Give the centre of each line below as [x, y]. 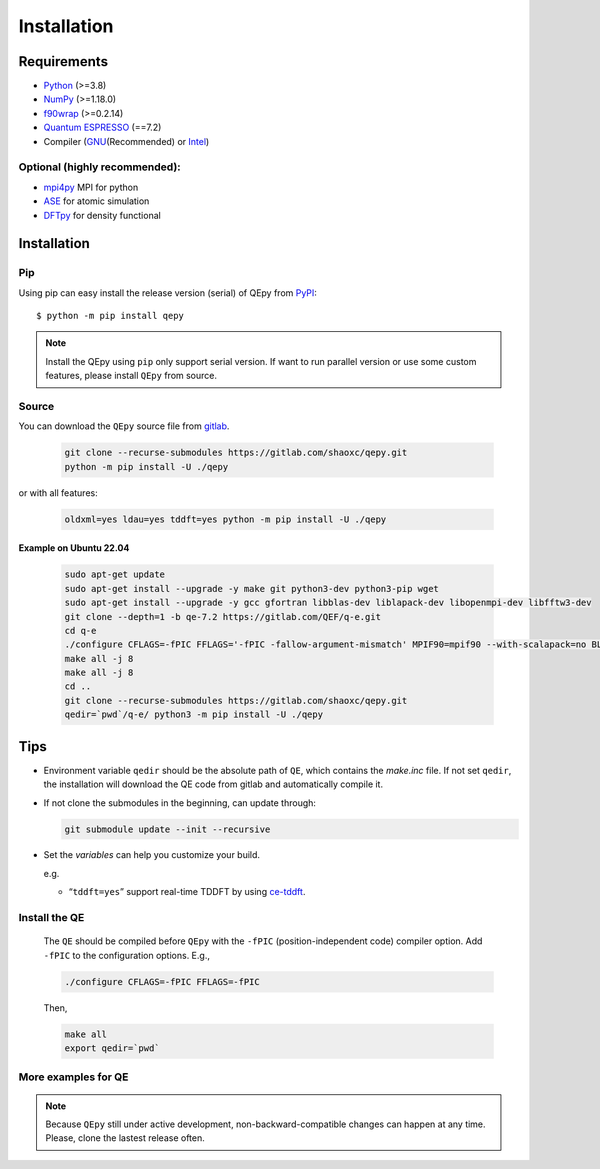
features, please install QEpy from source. [131, 376]
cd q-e [80, 630]
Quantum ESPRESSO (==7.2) [102, 127]
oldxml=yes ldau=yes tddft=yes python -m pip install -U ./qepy [225, 519]
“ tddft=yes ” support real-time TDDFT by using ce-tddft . [187, 892]
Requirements [63, 61]
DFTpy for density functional [102, 215]
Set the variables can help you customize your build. [151, 855]
